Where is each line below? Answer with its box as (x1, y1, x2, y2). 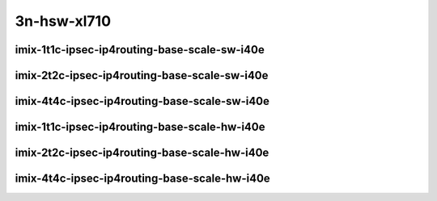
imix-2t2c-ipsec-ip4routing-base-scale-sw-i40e (15, 69, 269, 82)
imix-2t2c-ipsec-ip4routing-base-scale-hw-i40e (15, 146, 269, 160)
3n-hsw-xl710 (15, 12, 112, 30)
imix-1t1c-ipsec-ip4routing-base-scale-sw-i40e (15, 43, 265, 57)
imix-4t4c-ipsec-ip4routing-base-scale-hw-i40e (15, 172, 270, 186)
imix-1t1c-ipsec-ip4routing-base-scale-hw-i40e (15, 120, 265, 134)
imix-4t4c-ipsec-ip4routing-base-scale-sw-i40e (15, 94, 270, 108)
